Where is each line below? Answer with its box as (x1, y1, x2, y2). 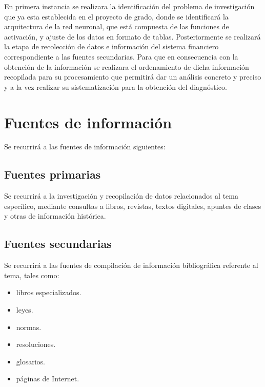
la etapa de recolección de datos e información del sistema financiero (4, 41, 219, 52)
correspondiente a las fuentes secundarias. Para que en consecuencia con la (4, 51, 238, 62)
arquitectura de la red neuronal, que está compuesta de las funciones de (4, 21, 229, 32)
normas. (16, 321, 42, 332)
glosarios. (16, 356, 45, 366)
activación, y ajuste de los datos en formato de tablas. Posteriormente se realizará (4, 31, 261, 42)
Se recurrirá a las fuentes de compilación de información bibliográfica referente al (4, 260, 258, 270)
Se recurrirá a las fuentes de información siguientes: (4, 141, 166, 152)
